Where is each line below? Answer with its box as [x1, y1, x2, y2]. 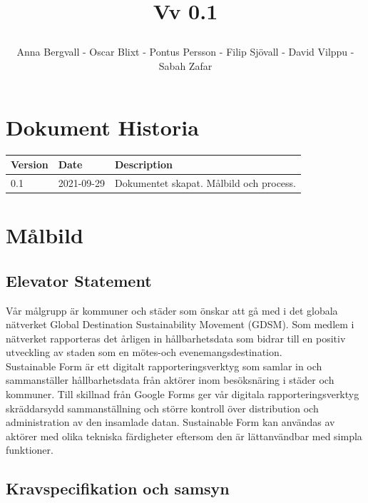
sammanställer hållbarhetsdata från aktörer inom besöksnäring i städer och [6, 372, 334, 387]
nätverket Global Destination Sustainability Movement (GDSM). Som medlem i [6, 317, 354, 332]
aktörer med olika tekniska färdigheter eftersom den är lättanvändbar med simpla [6, 428, 362, 443]
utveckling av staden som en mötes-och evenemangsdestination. [6, 345, 282, 360]
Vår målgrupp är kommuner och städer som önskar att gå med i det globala [6, 303, 338, 317]
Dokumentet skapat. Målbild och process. [114, 175, 297, 190]
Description [114, 157, 173, 171]
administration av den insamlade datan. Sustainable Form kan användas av [6, 415, 335, 430]
